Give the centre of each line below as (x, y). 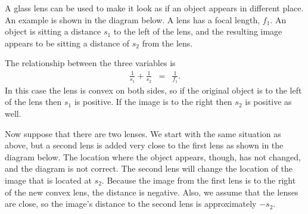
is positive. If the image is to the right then (153, 102)
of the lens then (33, 102)
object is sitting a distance (53, 31)
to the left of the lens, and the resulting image (198, 31)
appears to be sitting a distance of (67, 43)
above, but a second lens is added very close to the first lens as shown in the (144, 145)
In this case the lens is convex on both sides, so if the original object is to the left (153, 90)
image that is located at (48, 180)
